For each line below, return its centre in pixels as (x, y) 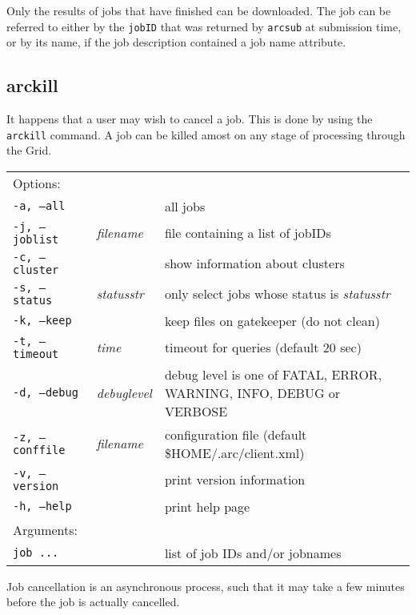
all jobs (185, 206)
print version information (235, 480)
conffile (39, 450)
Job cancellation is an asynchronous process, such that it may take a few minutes (206, 586)
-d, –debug (46, 393)
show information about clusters (254, 263)
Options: (37, 183)
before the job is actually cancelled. (93, 602)
